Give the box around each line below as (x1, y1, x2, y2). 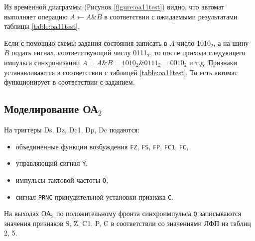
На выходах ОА (4, 208, 51, 219)
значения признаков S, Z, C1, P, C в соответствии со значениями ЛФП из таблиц (4, 218, 251, 228)
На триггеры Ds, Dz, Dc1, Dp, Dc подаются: (4, 124, 140, 134)
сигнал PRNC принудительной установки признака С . (15, 191, 174, 202)
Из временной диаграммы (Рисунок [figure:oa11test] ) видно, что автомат (4, 1, 225, 11)
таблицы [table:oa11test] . (4, 21, 80, 31)
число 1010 (177, 37, 211, 48)
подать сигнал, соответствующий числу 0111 (11, 47, 147, 58)
